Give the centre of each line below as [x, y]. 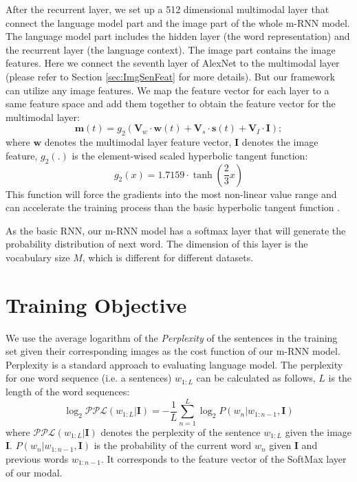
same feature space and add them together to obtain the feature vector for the [171, 103]
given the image [318, 431]
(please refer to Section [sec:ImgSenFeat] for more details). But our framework [170, 76]
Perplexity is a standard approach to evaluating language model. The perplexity [174, 364]
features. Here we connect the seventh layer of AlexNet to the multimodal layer [173, 63]
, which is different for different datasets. [168, 257]
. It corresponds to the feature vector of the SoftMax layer [224, 458]
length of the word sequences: [68, 391]
